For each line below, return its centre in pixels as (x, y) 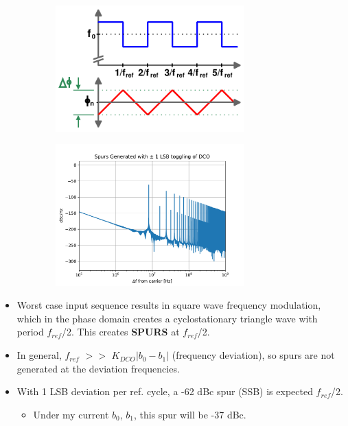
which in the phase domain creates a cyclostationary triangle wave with (167, 318)
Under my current (71, 414)
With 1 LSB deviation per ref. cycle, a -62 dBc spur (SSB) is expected (165, 391)
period (30, 332)
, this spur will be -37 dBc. (190, 414)
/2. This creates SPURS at (120, 332)
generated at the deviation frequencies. (98, 368)
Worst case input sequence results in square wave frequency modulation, (169, 305)
